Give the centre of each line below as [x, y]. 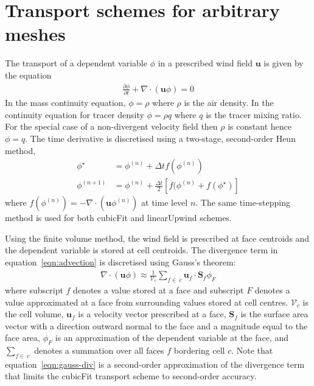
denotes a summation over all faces [99, 350]
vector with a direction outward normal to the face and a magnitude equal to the [156, 325]
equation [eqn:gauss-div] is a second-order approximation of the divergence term [155, 364]
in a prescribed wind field [205, 63]
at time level [165, 202]
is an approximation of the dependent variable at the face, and [172, 338]
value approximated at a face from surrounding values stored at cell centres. [147, 302]
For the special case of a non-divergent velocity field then [111, 126]
